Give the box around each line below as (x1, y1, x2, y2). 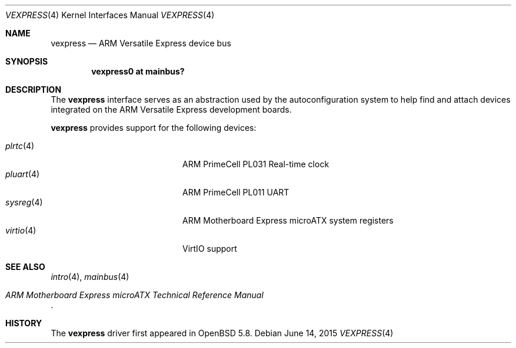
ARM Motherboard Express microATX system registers (182, 215, 394, 225)
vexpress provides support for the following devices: (51, 123, 257, 133)
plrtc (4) (5, 141, 35, 151)
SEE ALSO (5, 262, 45, 272)
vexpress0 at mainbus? (91, 66, 185, 76)
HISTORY (5, 318, 42, 328)
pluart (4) (5, 169, 40, 179)
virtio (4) (5, 225, 36, 235)
